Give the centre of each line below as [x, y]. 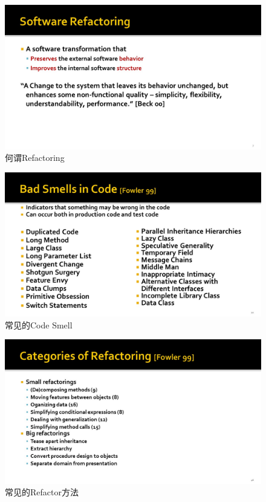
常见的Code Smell [39, 324]
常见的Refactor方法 [42, 492]
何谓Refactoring [35, 158]
